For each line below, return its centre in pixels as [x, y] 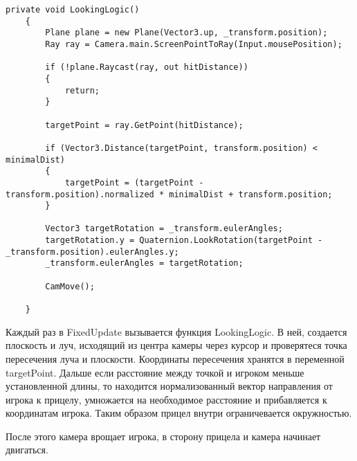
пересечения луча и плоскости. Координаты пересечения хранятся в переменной [175, 358]
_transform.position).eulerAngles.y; [92, 252]
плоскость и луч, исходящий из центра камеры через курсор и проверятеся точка [176, 345]
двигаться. [27, 450]
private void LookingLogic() [73, 10]
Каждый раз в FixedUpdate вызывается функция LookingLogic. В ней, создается [176, 331]
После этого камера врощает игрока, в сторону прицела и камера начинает [163, 436]
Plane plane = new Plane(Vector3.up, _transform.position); [186, 33]
